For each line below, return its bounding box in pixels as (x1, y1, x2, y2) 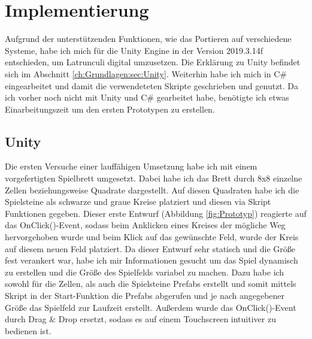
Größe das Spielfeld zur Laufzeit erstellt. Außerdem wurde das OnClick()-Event (5, 301, 296, 313)
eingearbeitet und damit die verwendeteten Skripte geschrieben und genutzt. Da (5, 79, 299, 92)
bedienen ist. (5, 324, 52, 337)
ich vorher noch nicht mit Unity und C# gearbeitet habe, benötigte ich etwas (5, 91, 289, 104)
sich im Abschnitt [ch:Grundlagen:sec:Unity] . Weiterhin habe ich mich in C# (5, 67, 287, 80)
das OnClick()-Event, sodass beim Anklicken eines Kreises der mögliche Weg (5, 219, 286, 231)
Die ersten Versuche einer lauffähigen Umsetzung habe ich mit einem (5, 160, 258, 172)
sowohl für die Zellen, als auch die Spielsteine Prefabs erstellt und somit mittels (5, 277, 296, 290)
